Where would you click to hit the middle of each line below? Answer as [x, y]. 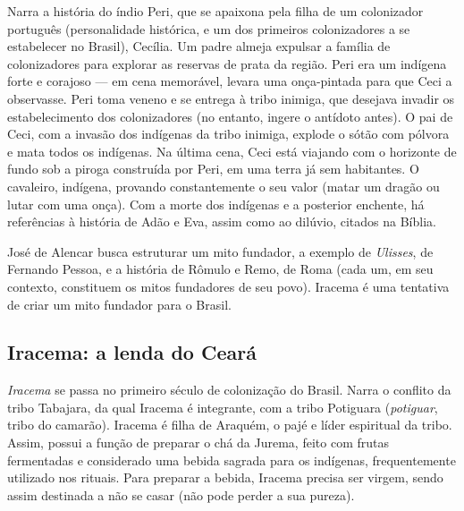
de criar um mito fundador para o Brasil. [119, 304]
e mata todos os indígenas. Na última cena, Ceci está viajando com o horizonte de [232, 151]
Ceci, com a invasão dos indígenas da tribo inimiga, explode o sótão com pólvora [228, 134]
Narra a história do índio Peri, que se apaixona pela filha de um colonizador [215, 11]
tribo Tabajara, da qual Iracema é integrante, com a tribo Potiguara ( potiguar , [223, 407]
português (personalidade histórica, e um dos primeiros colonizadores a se [209, 28]
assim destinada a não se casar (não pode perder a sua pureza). [181, 494]
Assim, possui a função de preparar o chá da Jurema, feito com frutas [198, 443]
